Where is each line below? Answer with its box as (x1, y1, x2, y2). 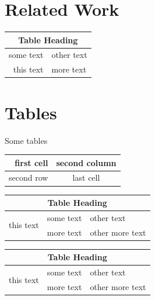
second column (56, 156, 117, 168)
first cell (15, 156, 48, 168)
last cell (72, 171, 100, 184)
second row (9, 171, 48, 184)
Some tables (5, 134, 48, 146)
